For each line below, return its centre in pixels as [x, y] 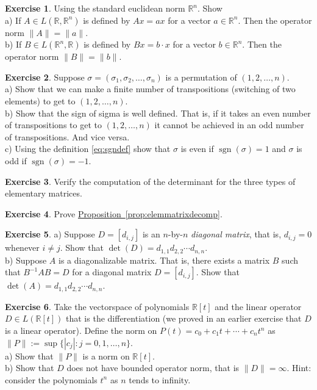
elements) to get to [40, 100]
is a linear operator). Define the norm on [81, 330]
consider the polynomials [51, 379]
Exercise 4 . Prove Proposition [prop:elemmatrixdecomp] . [114, 213]
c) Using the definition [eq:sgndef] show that [88, 149]
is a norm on [106, 356]
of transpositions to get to [53, 125]
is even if [197, 149]
